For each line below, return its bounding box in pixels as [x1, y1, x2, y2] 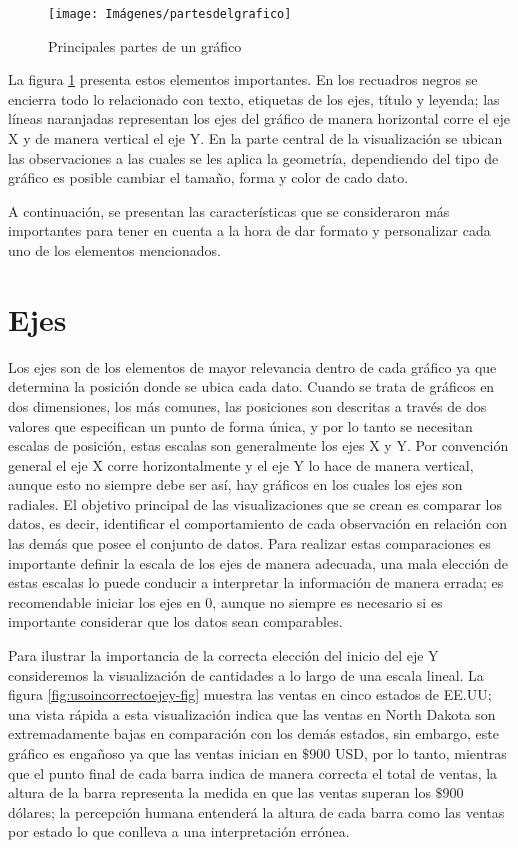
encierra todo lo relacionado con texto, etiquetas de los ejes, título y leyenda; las [8, 88, 500, 109]
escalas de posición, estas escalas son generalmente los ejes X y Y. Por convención [8, 435, 509, 456]
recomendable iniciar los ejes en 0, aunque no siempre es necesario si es [8, 591, 443, 612]
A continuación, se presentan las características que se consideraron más [8, 200, 450, 221]
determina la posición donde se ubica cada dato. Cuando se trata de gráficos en [8, 376, 495, 397]
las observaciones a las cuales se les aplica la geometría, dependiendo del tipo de [8, 147, 499, 168]
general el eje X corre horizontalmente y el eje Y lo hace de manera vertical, [8, 454, 474, 475]
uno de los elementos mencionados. [8, 240, 221, 260]
